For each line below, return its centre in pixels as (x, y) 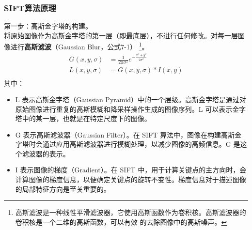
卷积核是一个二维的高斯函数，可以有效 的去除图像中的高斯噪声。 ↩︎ (121, 222)
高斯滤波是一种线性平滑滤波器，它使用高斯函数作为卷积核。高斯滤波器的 (131, 212)
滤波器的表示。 (46, 153)
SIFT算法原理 (30, 8)
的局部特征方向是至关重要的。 (63, 189)
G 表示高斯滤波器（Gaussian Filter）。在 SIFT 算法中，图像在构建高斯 (125, 134)
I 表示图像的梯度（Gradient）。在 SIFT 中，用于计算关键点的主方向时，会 (131, 170)
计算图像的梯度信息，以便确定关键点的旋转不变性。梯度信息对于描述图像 (131, 179)
